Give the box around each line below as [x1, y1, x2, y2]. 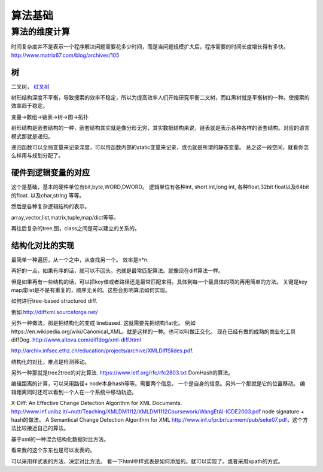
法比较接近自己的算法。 [11, 425, 69, 432]
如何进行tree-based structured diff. [11, 297, 98, 304]
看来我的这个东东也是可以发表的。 [11, 446, 95, 454]
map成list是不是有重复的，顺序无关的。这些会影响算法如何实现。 [11, 286, 170, 293]
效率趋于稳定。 [11, 102, 48, 109]
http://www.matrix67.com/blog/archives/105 [11, 51, 120, 59]
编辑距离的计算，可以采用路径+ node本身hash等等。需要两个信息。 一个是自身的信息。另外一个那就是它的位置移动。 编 [11, 380, 306, 387]
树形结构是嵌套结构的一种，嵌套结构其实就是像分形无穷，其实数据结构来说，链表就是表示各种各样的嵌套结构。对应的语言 [11, 124, 310, 132]
